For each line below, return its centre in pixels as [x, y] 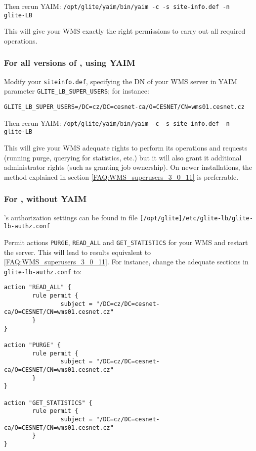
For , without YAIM [45, 199]
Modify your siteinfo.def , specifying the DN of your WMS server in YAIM [121, 81]
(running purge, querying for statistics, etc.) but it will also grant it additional [123, 157]
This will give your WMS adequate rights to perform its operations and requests [126, 148]
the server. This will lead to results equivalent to [78, 252]
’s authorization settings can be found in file [71, 217]
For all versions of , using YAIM [70, 63]
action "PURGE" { [32, 345]
